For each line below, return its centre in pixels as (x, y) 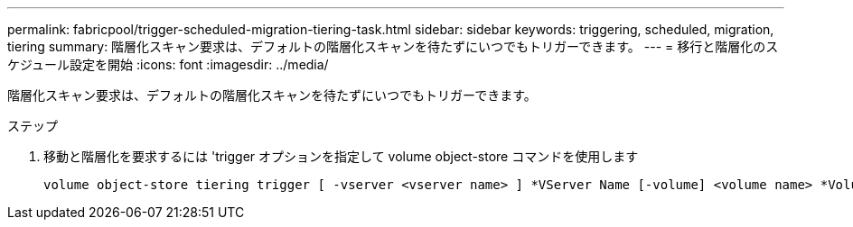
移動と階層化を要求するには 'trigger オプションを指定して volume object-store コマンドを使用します (341, 156)
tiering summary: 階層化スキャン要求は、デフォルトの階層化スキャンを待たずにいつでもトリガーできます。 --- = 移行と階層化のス (393, 46)
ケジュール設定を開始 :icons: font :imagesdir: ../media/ (168, 64)
